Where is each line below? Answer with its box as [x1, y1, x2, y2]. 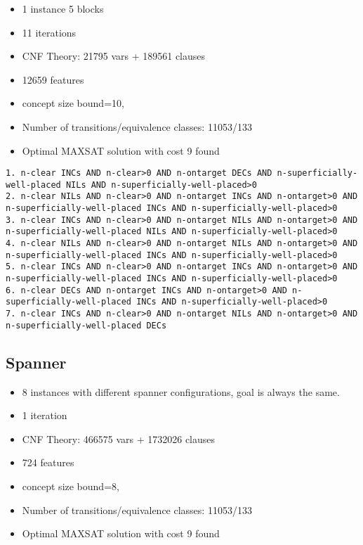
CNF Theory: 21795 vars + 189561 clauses [22, 49, 206, 63]
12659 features [22, 72, 84, 86]
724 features [22, 455, 74, 470]
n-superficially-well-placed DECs [6, 320, 167, 331]
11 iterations [22, 25, 77, 39]
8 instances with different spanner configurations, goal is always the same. [22, 384, 340, 399]
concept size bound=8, [22, 478, 119, 493]
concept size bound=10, [22, 96, 124, 110]
